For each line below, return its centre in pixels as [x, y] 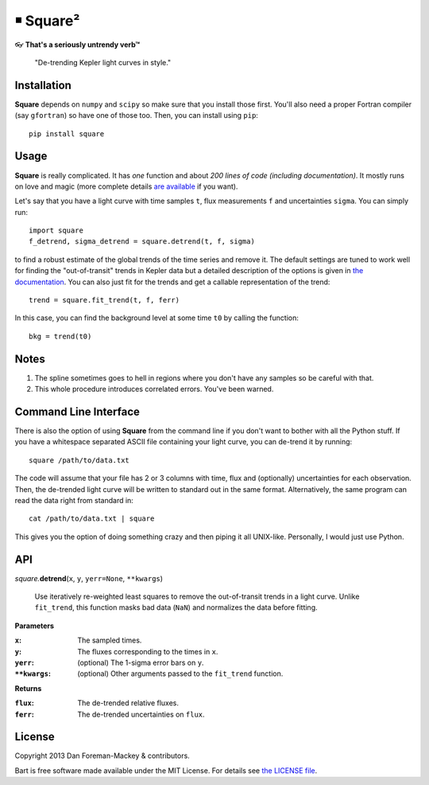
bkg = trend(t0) [60, 336]
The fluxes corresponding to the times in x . [148, 651]
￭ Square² [47, 21]
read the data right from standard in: [74, 500]
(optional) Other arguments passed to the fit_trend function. [180, 674]
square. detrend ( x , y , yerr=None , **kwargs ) [89, 578]
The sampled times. [110, 640]
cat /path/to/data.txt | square [92, 519]
